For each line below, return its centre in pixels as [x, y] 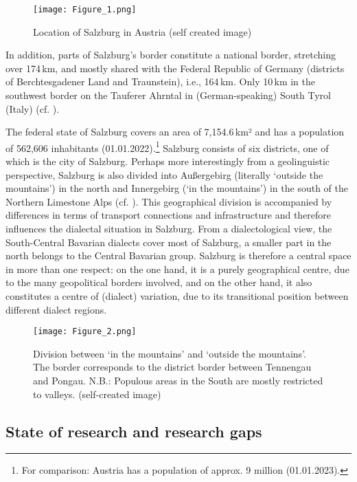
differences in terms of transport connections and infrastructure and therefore [169, 215]
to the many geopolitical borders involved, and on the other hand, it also [159, 282]
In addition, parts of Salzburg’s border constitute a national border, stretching [171, 55]
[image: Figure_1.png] [85, 10]
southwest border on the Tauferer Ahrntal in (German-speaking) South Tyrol [168, 95]
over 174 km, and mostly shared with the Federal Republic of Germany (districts [175, 68]
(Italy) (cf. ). [33, 108]
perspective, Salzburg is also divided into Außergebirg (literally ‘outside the [164, 174]
